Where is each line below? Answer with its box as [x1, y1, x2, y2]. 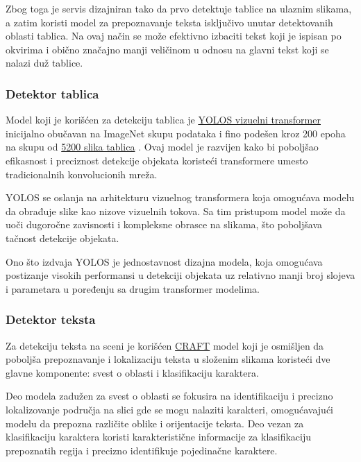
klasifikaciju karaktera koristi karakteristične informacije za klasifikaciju [6, 429, 312, 444]
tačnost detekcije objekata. [6, 230, 119, 245]
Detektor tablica [6, 85, 99, 102]
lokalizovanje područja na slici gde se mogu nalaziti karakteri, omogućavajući [6, 402, 334, 416]
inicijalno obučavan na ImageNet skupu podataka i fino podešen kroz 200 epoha [6, 126, 346, 140]
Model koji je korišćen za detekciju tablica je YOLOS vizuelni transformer [6, 112, 321, 127]
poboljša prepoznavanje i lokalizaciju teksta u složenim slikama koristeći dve [6, 352, 330, 366]
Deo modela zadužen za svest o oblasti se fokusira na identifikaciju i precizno [6, 388, 333, 403]
